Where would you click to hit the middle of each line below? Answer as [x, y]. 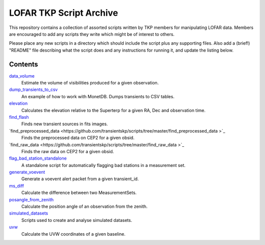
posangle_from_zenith [31, 199]
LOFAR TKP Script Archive [64, 13]
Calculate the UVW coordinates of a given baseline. [73, 234]
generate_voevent [27, 172]
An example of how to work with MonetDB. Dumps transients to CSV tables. [98, 96]
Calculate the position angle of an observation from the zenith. [84, 207]
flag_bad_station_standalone [38, 158]
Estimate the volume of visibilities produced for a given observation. [90, 83]
